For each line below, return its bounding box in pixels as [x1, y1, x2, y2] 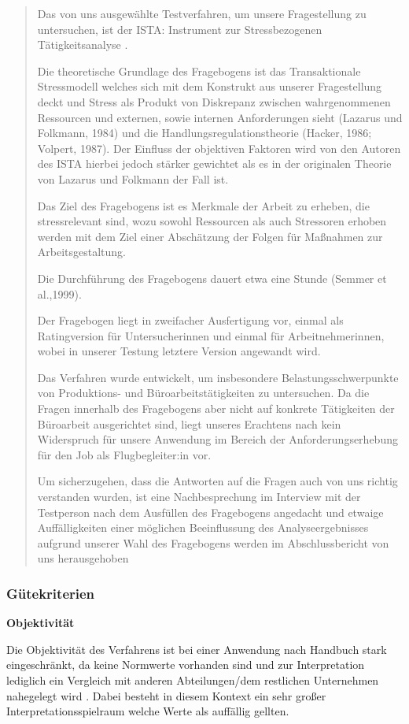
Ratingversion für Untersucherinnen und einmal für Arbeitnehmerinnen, [37, 327, 385, 343]
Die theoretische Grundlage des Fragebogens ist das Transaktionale [37, 62, 361, 79]
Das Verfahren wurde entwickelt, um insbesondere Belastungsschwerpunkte [37, 369, 399, 385]
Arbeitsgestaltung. [37, 243, 127, 260]
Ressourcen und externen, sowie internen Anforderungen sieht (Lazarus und [37, 109, 403, 125]
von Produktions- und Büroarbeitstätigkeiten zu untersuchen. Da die [37, 384, 370, 401]
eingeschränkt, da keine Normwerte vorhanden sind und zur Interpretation [6, 656, 365, 673]
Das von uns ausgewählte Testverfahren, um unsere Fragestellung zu [37, 6, 367, 21]
